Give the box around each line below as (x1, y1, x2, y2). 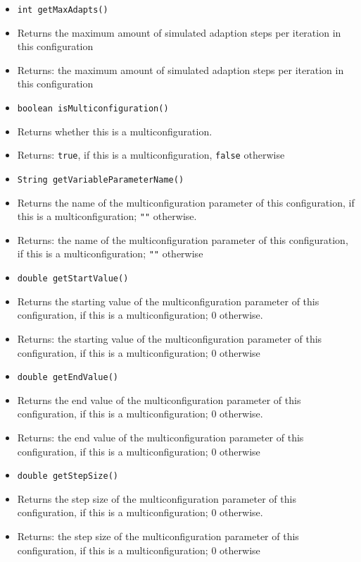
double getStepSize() (17, 471, 118, 482)
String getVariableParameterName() (17, 174, 184, 185)
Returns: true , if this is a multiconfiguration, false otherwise (17, 147, 285, 162)
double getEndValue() (17, 372, 118, 383)
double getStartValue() (17, 274, 129, 284)
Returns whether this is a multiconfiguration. (17, 123, 213, 138)
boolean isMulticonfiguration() (17, 104, 169, 114)
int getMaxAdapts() (17, 5, 108, 15)
